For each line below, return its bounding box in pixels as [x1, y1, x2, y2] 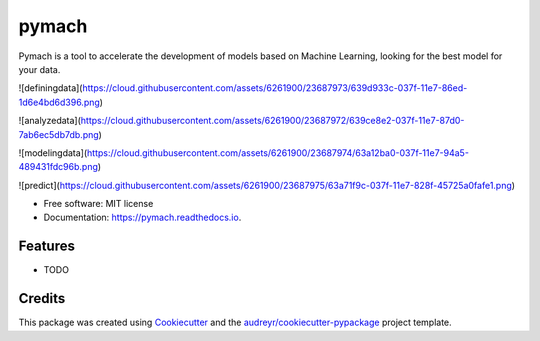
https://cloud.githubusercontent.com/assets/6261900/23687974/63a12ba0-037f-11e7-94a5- [86, 146, 470, 159]
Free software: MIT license [43, 198, 154, 210]
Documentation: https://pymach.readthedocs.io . [43, 211, 242, 224]
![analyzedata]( [18, 115, 82, 127]
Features [18, 238, 75, 255]
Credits [18, 290, 66, 307]
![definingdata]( [18, 82, 83, 94]
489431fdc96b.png [18, 161, 99, 173]
